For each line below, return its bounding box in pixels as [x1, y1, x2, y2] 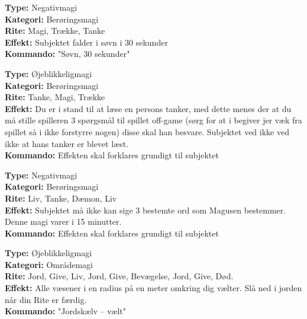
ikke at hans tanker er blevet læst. [5, 137, 129, 149]
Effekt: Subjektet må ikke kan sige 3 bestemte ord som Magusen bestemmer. [5, 203, 286, 216]
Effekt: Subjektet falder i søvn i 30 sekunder [5, 36, 168, 48]
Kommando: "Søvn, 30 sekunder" [5, 47, 130, 60]
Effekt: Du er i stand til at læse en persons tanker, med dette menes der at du [5, 102, 292, 114]
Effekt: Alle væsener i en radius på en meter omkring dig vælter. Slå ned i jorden [5, 282, 302, 294]
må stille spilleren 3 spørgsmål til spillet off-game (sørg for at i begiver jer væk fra [5, 114, 302, 126]
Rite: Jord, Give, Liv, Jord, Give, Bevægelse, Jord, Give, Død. [5, 270, 234, 282]
